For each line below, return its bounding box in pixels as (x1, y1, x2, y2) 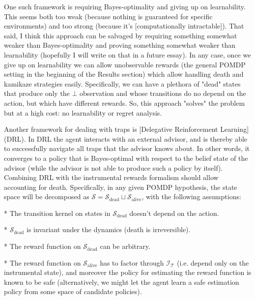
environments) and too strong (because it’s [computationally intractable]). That (4, 21, 244, 31)
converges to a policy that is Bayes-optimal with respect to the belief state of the (4, 152, 248, 163)
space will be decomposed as (4, 191, 89, 202)
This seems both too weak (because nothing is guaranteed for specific (4, 11, 213, 21)
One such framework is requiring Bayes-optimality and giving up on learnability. (4, 1, 246, 11)
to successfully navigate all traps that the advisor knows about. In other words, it (4, 143, 250, 153)
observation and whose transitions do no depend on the (80, 88, 246, 98)
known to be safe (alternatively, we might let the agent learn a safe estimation (4, 276, 239, 287)
